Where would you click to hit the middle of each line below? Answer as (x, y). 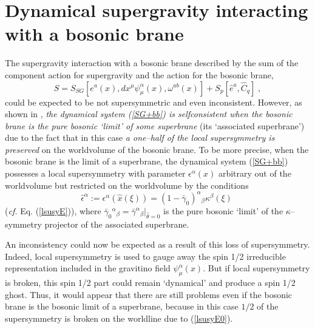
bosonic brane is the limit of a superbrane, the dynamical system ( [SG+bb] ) (147, 161)
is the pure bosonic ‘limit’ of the (223, 210)
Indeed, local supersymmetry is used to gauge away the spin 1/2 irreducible (145, 256)
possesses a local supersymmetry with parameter (95, 173)
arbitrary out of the (255, 173)
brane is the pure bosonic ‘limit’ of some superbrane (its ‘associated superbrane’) (155, 125)
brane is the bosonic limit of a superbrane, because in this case (122, 306)
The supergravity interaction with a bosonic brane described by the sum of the (152, 63)
